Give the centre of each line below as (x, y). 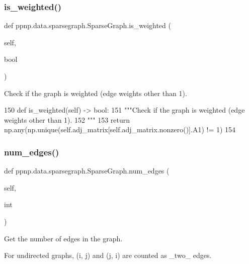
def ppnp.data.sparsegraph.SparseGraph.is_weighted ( (88, 25)
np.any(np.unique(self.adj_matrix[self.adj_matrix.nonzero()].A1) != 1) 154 (120, 129)
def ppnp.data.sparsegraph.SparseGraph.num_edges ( (87, 171)
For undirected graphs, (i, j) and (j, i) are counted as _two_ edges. (108, 255)
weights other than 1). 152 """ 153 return (67, 119)
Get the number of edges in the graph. (63, 238)
